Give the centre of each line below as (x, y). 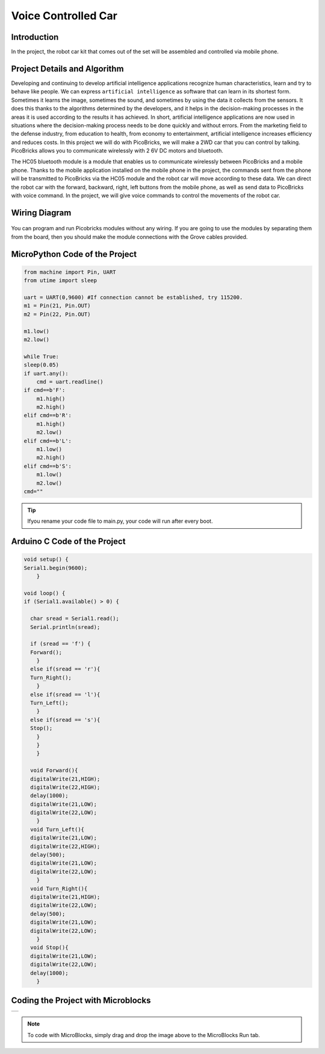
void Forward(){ (54, 771)
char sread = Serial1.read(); (75, 619)
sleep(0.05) (42, 365)
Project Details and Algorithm (67, 68)
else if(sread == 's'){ (65, 720)
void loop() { (45, 593)
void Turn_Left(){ (57, 829)
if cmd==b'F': (45, 390)
